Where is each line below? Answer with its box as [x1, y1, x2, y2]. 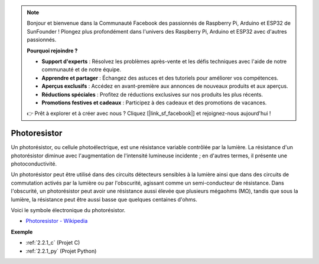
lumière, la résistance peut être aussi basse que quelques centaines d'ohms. [11, 196, 197, 203]
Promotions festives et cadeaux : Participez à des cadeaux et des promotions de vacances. [41, 99, 267, 106]
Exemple [11, 228, 33, 235]
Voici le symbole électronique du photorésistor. [11, 206, 126, 213]
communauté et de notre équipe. [41, 66, 122, 73]
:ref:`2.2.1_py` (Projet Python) [25, 247, 97, 255]
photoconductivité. [11, 160, 57, 167]
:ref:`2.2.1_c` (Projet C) [25, 239, 80, 246]
